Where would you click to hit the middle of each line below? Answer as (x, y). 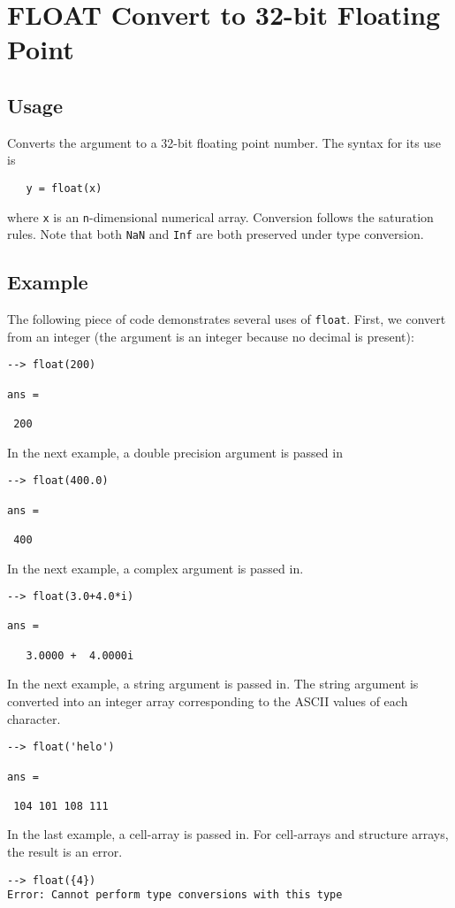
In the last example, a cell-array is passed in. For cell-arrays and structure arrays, (228, 834)
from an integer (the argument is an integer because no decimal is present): (211, 336)
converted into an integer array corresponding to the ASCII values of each (208, 701)
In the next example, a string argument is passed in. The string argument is (213, 684)
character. (34, 718)
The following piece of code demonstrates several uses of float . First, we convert (227, 319)
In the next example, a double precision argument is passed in (175, 452)
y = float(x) (64, 188)
